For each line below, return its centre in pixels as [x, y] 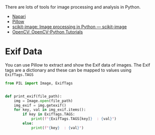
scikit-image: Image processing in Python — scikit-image [69, 27]
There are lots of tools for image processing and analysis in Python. [73, 7]
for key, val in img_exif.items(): [50, 110]
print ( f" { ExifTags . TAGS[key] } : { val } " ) [74, 119]
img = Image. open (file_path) [43, 101]
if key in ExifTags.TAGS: [49, 114]
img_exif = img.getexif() [40, 105]
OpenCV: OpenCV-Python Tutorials [47, 32]
